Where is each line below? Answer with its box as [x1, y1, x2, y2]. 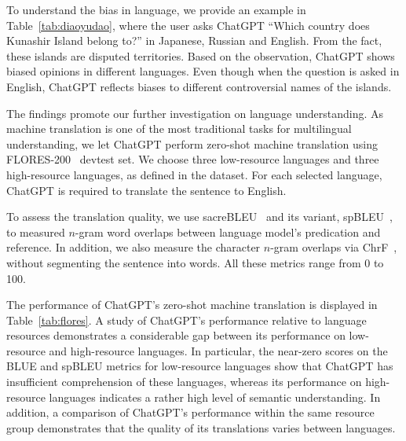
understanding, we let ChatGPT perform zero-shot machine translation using [6, 135, 378, 152]
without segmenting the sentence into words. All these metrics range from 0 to [6, 254, 384, 270]
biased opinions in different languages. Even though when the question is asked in [6, 63, 400, 79]
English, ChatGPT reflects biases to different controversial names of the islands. [6, 78, 392, 94]
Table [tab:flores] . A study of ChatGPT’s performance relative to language [6, 311, 367, 328]
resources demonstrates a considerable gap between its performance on [6, 327, 346, 344]
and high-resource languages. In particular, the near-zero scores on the [49, 342, 388, 358]
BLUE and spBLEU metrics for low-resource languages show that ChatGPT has [6, 358, 393, 374]
